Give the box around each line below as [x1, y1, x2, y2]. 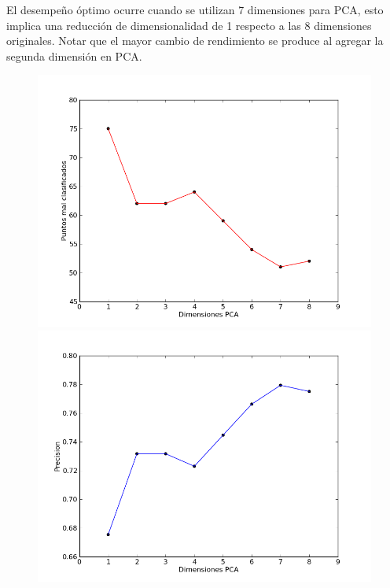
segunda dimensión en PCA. [6, 47, 142, 64]
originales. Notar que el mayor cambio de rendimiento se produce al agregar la [6, 32, 384, 49]
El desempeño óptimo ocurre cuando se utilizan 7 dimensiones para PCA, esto [6, 2, 384, 17]
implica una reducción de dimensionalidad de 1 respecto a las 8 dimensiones [6, 17, 372, 33]
